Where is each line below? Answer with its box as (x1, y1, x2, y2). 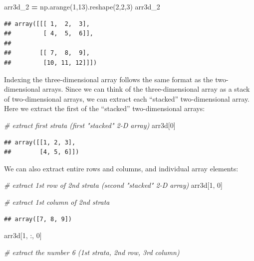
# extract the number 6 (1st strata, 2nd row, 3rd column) (4, 247, 180, 257)
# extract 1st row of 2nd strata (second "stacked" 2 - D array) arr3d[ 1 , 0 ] (4, 180, 223, 190)
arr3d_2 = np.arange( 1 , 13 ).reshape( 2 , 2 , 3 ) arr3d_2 (4, 1, 160, 11)
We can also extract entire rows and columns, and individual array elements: (4, 163, 239, 173)
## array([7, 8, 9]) (4, 215, 72, 223)
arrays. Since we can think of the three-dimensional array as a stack (42, 84, 250, 94)
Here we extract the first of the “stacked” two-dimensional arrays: (4, 103, 205, 114)
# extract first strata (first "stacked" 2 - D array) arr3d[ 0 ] (4, 120, 176, 130)
